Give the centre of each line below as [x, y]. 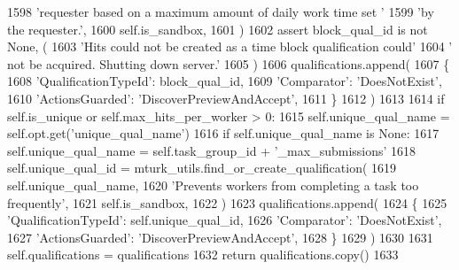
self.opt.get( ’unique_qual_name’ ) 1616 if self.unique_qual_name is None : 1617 [223, 133]
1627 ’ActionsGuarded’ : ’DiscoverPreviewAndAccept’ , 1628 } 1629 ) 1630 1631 [220, 237]
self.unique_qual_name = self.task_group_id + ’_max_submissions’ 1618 [212, 150]
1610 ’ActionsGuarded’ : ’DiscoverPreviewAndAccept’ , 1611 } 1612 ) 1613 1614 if [226, 98]
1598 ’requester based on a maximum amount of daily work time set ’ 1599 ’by [221, 12]
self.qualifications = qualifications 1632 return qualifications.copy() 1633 [203, 255]
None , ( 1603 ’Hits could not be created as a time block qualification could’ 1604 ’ [230, 46]
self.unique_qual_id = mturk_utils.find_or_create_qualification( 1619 [202, 168]
